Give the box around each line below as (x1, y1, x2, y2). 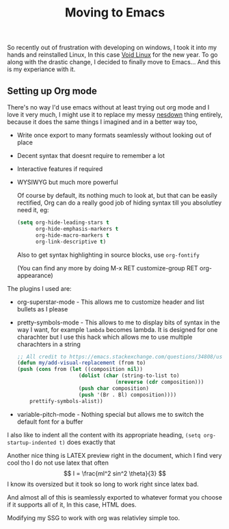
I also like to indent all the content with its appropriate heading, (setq (7, 430, 201, 439)
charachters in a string (16, 340, 81, 348)
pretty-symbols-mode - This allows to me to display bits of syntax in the (16, 318, 220, 326)
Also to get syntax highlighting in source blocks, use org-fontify (16, 250, 200, 259)
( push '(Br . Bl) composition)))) (78, 391, 177, 398)
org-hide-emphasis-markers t (35, 225, 119, 232)
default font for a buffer (16, 417, 83, 426)
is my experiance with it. (7, 65, 76, 73)
